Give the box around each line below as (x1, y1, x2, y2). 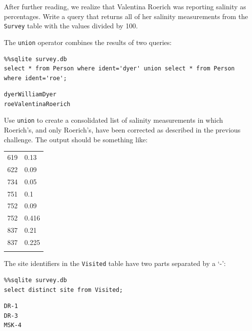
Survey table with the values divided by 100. (4, 21, 138, 31)
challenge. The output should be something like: (4, 134, 148, 144)
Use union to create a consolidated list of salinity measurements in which (4, 115, 223, 125)
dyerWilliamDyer (4, 91, 57, 98)
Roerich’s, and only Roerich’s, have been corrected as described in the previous (4, 125, 241, 135)
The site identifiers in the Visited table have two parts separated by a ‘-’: (4, 258, 226, 268)
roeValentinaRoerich (4, 100, 71, 108)
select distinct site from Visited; (4, 286, 123, 293)
